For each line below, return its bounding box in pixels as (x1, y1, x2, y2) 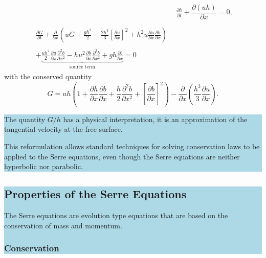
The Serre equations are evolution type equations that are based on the (4, 209, 228, 220)
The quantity (4, 113, 46, 124)
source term (69, 64, 95, 69)
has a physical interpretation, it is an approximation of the (63, 113, 248, 124)
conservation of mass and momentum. (4, 220, 122, 230)
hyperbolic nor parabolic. (4, 161, 83, 172)
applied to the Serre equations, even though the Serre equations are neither (4, 151, 240, 161)
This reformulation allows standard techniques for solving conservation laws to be (4, 140, 260, 151)
